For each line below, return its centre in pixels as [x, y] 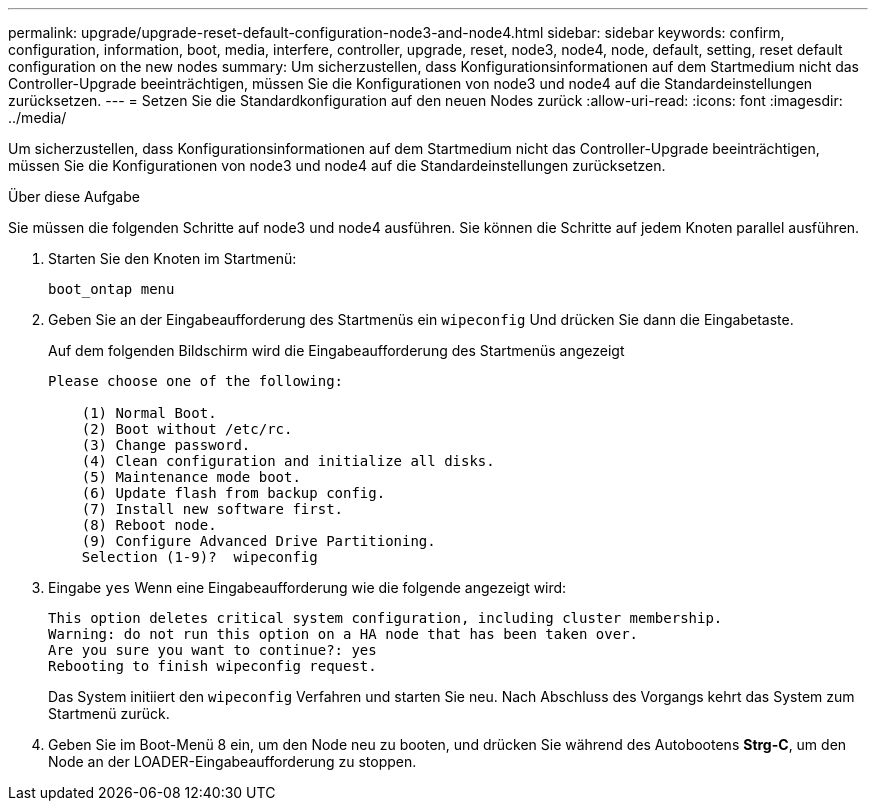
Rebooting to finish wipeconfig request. [212, 666]
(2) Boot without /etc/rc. [187, 429]
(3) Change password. [166, 445]
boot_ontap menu [111, 289]
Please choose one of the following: [196, 381]
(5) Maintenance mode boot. [191, 477]
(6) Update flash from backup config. [233, 493]
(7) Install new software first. [212, 509]
